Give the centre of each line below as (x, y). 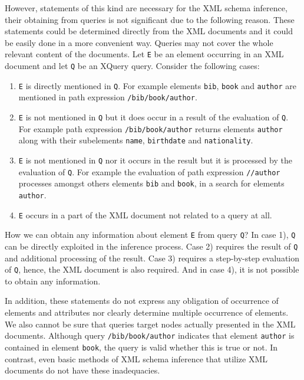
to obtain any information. (53, 281)
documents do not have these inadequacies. (82, 370)
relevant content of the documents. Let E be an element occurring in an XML (144, 54)
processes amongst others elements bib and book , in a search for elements (151, 183)
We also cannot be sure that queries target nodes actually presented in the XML (150, 324)
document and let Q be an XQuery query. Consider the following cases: (132, 66)
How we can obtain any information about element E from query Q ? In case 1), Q (150, 235)
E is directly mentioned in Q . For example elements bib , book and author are (157, 85)
